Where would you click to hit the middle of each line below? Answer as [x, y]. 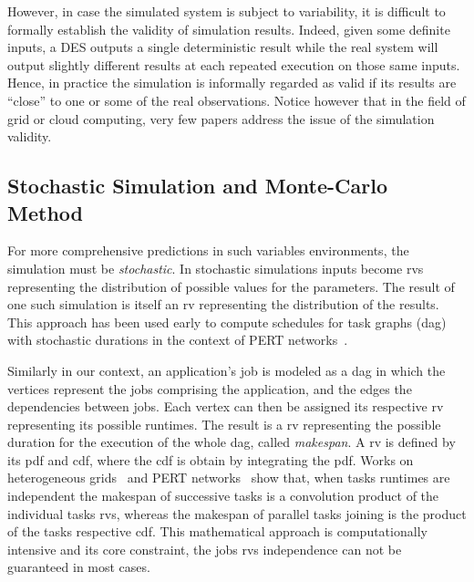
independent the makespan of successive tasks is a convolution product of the [223, 496]
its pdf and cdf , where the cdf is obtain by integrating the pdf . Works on [211, 459]
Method [45, 212]
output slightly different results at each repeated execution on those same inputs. [234, 64]
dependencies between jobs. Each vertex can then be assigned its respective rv [226, 406]
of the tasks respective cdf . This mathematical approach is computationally [217, 531]
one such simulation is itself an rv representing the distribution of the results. [223, 304]
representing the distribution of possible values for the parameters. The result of [231, 286]
